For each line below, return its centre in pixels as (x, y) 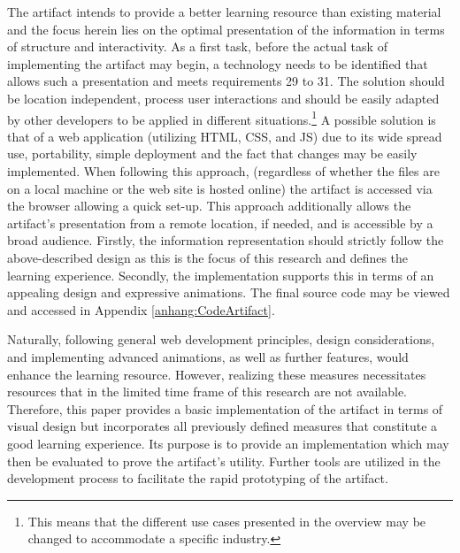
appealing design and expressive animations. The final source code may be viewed (229, 292)
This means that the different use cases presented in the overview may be (227, 521)
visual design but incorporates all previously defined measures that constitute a (222, 426)
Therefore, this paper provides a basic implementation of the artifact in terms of (225, 408)
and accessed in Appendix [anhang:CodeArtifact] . (141, 309)
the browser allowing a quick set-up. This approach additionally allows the (209, 206)
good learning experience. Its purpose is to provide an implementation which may (228, 443)
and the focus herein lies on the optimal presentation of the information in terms (226, 29)
